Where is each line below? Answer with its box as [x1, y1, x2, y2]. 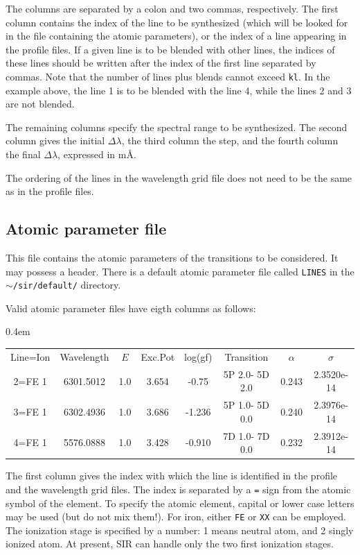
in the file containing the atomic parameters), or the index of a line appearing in [6, 28, 347, 43]
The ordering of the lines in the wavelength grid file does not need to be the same [6, 170, 352, 185]
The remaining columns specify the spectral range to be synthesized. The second [6, 119, 348, 134]
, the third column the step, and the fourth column [121, 133, 339, 148]
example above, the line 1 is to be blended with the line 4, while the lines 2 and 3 [6, 83, 352, 97]
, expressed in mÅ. [57, 147, 136, 161]
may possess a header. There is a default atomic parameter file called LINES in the [6, 264, 354, 278]
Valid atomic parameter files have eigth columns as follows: [6, 300, 256, 315]
